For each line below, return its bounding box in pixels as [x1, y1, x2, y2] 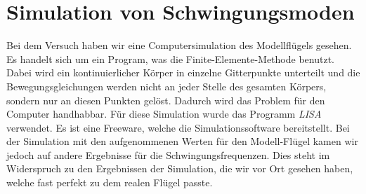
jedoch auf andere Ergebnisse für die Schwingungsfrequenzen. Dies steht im [6, 147, 330, 162]
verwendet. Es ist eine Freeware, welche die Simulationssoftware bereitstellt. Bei [6, 120, 350, 134]
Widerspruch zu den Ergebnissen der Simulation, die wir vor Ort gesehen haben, [6, 161, 353, 176]
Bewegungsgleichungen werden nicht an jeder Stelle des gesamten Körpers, [6, 78, 327, 93]
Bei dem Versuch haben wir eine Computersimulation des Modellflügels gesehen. [6, 38, 352, 53]
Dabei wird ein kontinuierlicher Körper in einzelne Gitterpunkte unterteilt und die [6, 65, 360, 80]
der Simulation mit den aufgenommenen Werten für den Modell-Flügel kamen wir [6, 134, 358, 148]
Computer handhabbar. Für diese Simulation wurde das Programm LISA [6, 106, 322, 121]
